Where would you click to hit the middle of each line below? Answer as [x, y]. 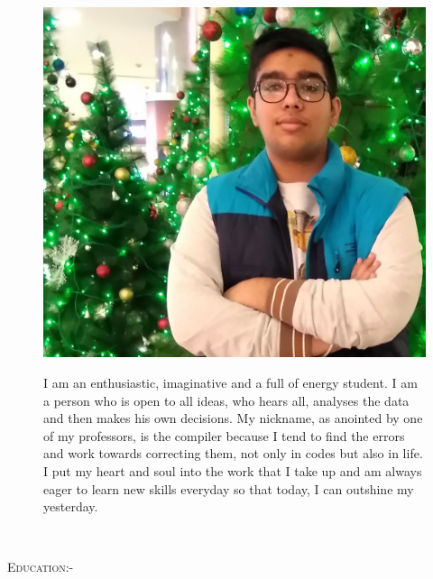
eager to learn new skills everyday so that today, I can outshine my [229, 488]
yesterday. [71, 506]
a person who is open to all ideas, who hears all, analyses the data [226, 400]
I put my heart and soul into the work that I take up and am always [233, 470]
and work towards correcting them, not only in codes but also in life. [233, 453]
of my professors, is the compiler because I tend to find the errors [224, 435]
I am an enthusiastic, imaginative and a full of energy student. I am [230, 382]
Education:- [41, 567]
